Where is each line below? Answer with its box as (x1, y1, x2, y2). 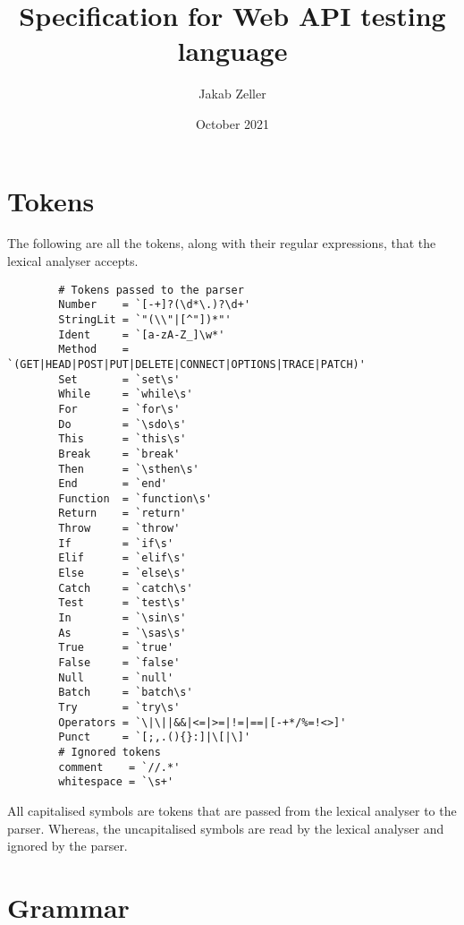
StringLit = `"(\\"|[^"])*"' (58, 313, 232, 326)
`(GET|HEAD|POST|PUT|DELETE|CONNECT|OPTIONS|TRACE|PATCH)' (7, 357, 366, 371)
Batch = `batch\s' (58, 686, 193, 699)
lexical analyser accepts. (7, 252, 139, 270)
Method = (58, 343, 130, 356)
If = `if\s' (58, 536, 174, 550)
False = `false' (58, 656, 181, 670)
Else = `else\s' (58, 567, 187, 580)
